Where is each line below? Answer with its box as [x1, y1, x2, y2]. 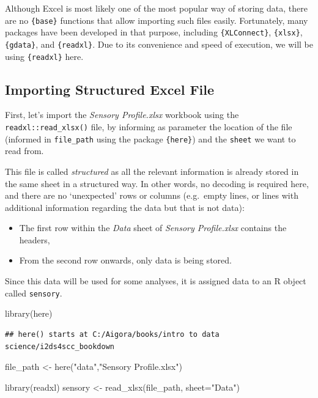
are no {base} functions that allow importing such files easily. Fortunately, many [5, 13, 308, 26]
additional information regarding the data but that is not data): [5, 201, 245, 213]
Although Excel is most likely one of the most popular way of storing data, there [5, 2, 308, 14]
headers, [19, 233, 50, 246]
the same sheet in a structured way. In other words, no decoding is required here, [5, 177, 309, 190]
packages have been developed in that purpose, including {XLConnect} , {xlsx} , [5, 26, 303, 39]
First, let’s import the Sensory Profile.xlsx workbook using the [5, 108, 239, 121]
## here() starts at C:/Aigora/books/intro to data [5, 330, 220, 339]
